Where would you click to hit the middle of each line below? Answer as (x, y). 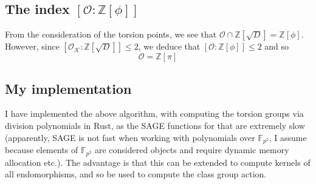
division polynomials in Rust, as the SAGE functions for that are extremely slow (155, 125)
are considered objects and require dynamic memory (192, 150)
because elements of (42, 150)
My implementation (68, 88)
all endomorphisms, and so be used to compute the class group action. (136, 174)
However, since (32, 46)
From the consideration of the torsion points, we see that (111, 34)
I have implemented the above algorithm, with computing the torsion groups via (154, 113)
